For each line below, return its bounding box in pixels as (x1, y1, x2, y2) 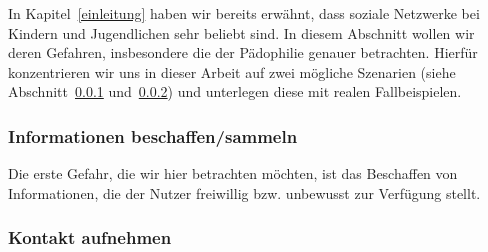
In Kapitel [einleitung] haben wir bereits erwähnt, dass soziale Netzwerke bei (8, 3, 480, 23)
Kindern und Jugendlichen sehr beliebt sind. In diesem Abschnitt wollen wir (8, 22, 475, 43)
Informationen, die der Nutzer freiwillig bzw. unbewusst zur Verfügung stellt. (8, 182, 481, 203)
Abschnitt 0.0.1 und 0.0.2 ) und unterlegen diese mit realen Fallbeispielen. (8, 81, 462, 102)
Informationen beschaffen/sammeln (8, 123, 298, 148)
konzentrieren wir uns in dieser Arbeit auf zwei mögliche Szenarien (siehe (8, 61, 456, 82)
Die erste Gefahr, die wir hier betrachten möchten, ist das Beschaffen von (8, 163, 458, 184)
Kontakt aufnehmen (8, 225, 172, 250)
